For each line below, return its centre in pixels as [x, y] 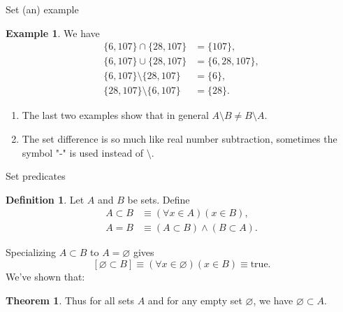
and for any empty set [195, 300]
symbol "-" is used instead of [83, 152]
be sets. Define [159, 199]
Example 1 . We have [53, 33]
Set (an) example [42, 9]
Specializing [31, 252]
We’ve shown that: [45, 276]
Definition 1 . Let [45, 199]
